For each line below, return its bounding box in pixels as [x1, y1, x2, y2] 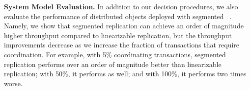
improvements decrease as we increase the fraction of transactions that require [4, 40, 240, 50]
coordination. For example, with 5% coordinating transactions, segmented [4, 49, 226, 59]
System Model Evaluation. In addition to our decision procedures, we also [4, 1, 238, 11]
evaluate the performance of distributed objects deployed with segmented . [4, 11, 232, 21]
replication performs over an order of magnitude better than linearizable [4, 59, 222, 69]
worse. [4, 78, 23, 88]
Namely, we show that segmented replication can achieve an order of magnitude [4, 21, 244, 31]
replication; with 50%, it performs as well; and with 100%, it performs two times [4, 68, 247, 79]
